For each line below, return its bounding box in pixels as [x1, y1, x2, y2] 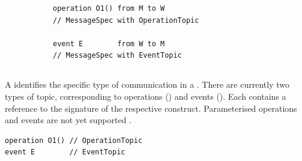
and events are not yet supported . [5, 114, 132, 126]
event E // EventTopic [5, 148, 125, 157]
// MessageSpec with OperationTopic [53, 16, 199, 25]
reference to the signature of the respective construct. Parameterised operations [5, 102, 297, 114]
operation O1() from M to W [53, 4, 165, 13]
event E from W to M [53, 39, 165, 48]
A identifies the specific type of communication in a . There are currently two [5, 78, 289, 91]
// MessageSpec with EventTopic [53, 51, 182, 60]
